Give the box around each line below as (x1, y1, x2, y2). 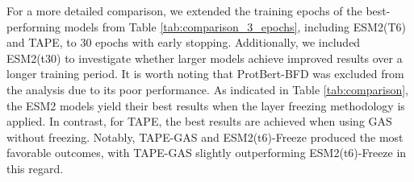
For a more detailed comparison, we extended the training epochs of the (6, 2, 362, 19)
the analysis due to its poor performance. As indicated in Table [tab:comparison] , (6, 81, 408, 97)
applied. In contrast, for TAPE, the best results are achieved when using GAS (6, 113, 392, 130)
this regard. (6, 159, 64, 176)
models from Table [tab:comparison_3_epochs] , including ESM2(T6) (64, 18, 406, 35)
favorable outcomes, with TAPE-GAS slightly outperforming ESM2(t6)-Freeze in (6, 144, 407, 161)
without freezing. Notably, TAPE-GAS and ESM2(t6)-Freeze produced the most (6, 128, 404, 145)
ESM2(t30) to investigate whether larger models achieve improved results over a (6, 49, 403, 66)
